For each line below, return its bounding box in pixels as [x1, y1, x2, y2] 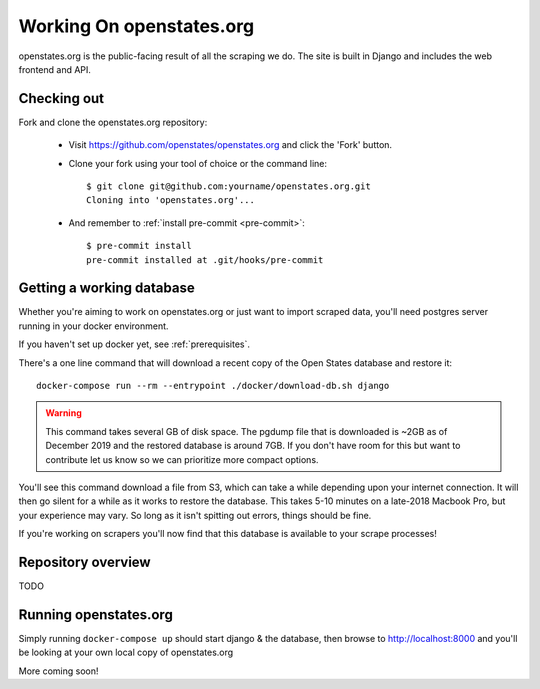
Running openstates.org [18, 606, 174, 623]
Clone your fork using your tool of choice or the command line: [68, 157, 328, 169]
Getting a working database [18, 280, 195, 297]
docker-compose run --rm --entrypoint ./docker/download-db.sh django [36, 380, 390, 392]
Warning [45, 407, 82, 419]
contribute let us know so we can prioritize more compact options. [45, 453, 319, 465]
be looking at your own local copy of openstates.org [18, 646, 234, 659]
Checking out [18, 90, 105, 107]
